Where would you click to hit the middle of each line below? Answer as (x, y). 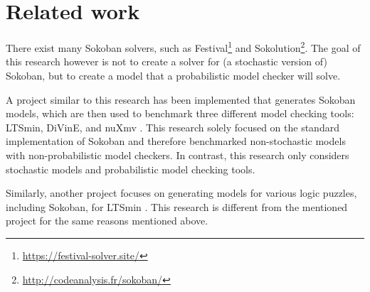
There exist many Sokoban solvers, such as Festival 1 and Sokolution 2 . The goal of (183, 47)
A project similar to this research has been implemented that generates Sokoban (181, 99)
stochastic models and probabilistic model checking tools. (131, 169)
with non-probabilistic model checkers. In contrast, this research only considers (178, 155)
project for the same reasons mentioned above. (107, 221)
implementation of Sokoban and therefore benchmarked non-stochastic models (176, 141)
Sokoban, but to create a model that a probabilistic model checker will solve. (173, 75)
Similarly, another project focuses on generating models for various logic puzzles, (181, 193)
